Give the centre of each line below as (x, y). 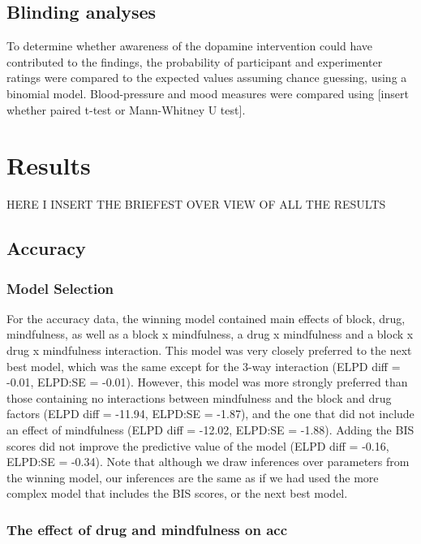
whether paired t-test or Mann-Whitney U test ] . (126, 109)
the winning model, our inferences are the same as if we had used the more (193, 477)
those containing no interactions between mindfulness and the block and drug (199, 397)
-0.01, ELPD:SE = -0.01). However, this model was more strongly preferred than (207, 382)
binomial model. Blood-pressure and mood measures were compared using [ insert (208, 93)
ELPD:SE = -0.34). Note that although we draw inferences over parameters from (208, 462)
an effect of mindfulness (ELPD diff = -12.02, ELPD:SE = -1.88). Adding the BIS (210, 430)
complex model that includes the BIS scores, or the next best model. (177, 493)
